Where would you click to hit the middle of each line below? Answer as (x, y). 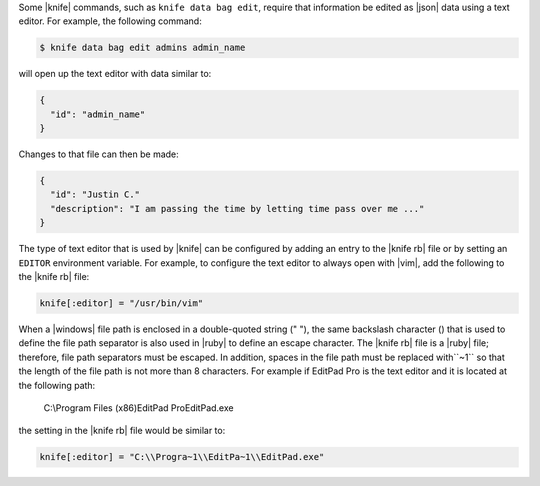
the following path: (57, 385)
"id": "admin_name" (98, 114)
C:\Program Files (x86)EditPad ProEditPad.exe (138, 407)
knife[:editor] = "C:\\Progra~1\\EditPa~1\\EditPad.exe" (182, 457)
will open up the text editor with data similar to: (115, 74)
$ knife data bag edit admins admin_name (142, 48)
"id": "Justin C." (95, 194)
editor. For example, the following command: (110, 21)
